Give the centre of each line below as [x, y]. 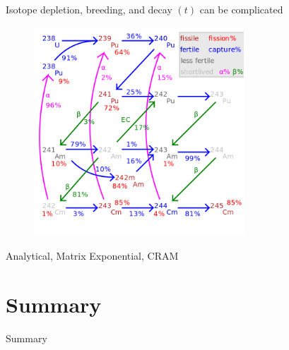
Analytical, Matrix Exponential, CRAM [92, 255]
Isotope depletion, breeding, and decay [89, 9]
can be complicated [241, 9]
